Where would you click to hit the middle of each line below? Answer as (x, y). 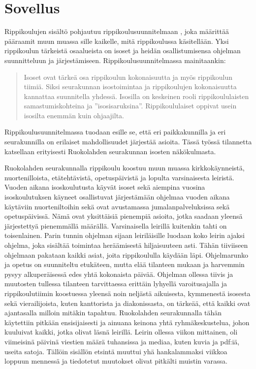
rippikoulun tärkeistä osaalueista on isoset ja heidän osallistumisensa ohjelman (123, 50)
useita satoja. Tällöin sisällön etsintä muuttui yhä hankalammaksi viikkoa (116, 351)
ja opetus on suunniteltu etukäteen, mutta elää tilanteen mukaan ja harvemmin (125, 264)
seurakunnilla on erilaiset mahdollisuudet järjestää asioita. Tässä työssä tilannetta (128, 142)
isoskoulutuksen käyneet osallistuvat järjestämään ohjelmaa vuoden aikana (117, 197)
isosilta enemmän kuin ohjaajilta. (74, 115)
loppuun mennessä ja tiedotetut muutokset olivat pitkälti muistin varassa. (116, 361)
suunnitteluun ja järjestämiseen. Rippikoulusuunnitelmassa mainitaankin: (115, 60)
